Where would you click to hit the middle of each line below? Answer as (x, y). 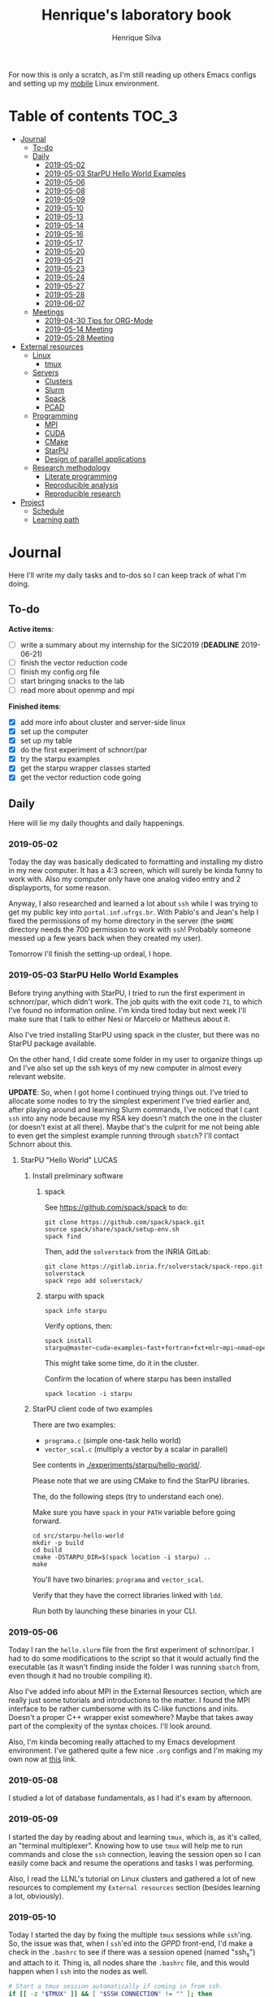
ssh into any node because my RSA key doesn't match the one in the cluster (135, 1118)
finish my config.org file (60, 672)
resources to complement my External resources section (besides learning (134, 1887)
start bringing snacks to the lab (72, 681)
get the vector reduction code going (80, 777)
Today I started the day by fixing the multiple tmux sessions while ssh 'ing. (131, 1934)
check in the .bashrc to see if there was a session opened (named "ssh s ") (132, 1953)
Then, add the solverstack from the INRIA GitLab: (127, 1251)
